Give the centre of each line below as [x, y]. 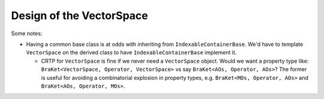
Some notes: [27, 33]
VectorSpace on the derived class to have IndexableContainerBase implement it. [131, 52]
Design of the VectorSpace [79, 16]
